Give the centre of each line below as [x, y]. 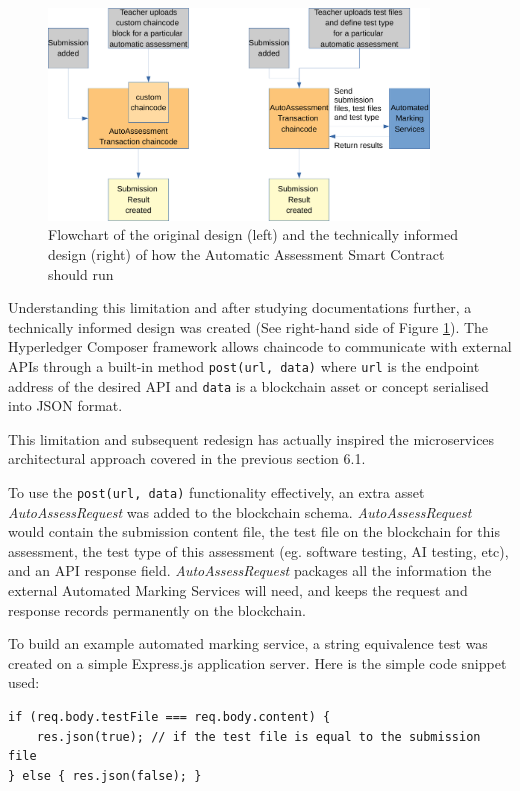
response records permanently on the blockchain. [157, 609]
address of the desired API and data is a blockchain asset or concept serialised [248, 385]
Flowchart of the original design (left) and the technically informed [253, 234]
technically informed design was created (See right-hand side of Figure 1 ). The [248, 326]
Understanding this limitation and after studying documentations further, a [240, 307]
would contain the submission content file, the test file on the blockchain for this [254, 531]
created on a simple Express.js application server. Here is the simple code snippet [257, 662]
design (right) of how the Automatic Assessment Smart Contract [246, 253]
